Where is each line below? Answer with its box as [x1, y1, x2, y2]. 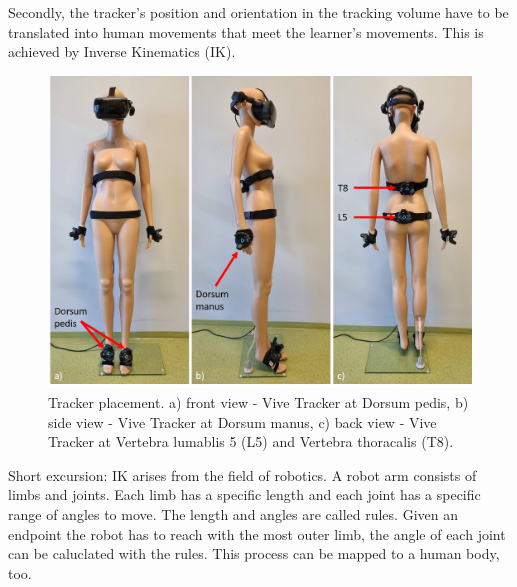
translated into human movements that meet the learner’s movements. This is [8, 21, 484, 42]
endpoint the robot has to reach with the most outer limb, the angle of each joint [8, 523, 506, 544]
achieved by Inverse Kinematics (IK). [8, 41, 236, 62]
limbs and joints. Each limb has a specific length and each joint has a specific [8, 484, 481, 505]
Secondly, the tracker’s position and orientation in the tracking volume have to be [8, 2, 509, 22]
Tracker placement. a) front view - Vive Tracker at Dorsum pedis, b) [48, 391, 469, 412]
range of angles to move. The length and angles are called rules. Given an [8, 503, 458, 524]
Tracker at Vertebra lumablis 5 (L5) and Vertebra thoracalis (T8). [48, 431, 454, 452]
